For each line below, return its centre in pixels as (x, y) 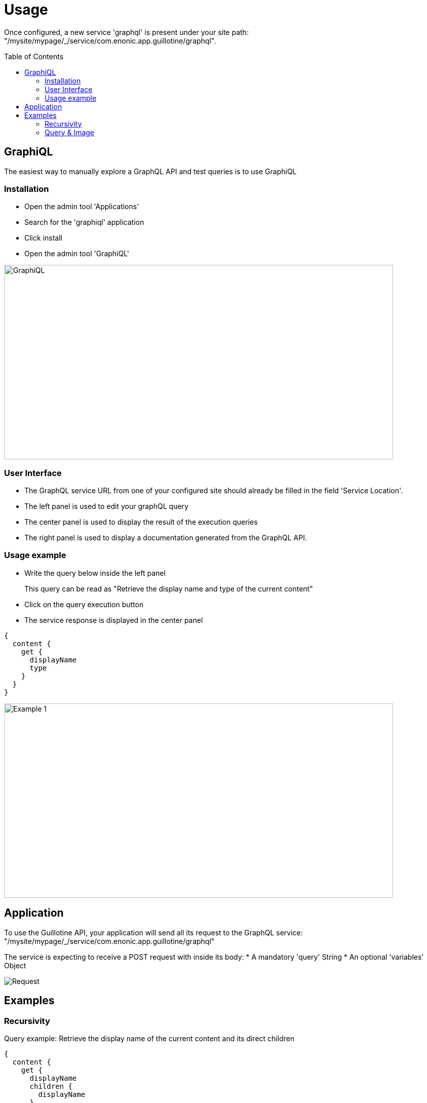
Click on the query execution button (84, 604)
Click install (43, 238)
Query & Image (70, 132)
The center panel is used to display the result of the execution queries (141, 522)
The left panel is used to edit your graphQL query (106, 506)
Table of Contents (34, 56)
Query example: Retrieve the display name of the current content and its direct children (149, 1038)
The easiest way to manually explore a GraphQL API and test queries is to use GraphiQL (150, 171)
